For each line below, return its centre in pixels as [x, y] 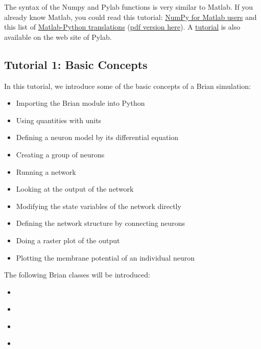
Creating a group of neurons [60, 154]
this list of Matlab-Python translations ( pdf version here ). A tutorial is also [122, 27]
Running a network [46, 171]
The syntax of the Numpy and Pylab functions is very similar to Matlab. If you [129, 7]
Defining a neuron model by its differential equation [97, 137]
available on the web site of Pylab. [58, 37]
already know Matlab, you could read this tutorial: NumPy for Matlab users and [130, 17]
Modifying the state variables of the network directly [99, 206]
